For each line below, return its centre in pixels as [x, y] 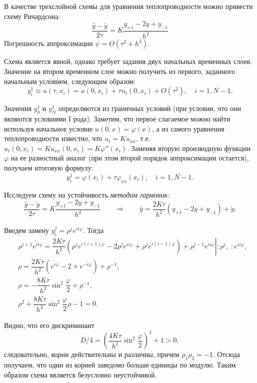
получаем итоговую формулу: [49, 167]
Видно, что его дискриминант [49, 325]
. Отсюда [226, 354]
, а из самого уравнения [188, 128]
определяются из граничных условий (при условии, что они [150, 108]
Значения [18, 108]
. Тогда [93, 230]
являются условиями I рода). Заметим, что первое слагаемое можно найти [117, 118]
